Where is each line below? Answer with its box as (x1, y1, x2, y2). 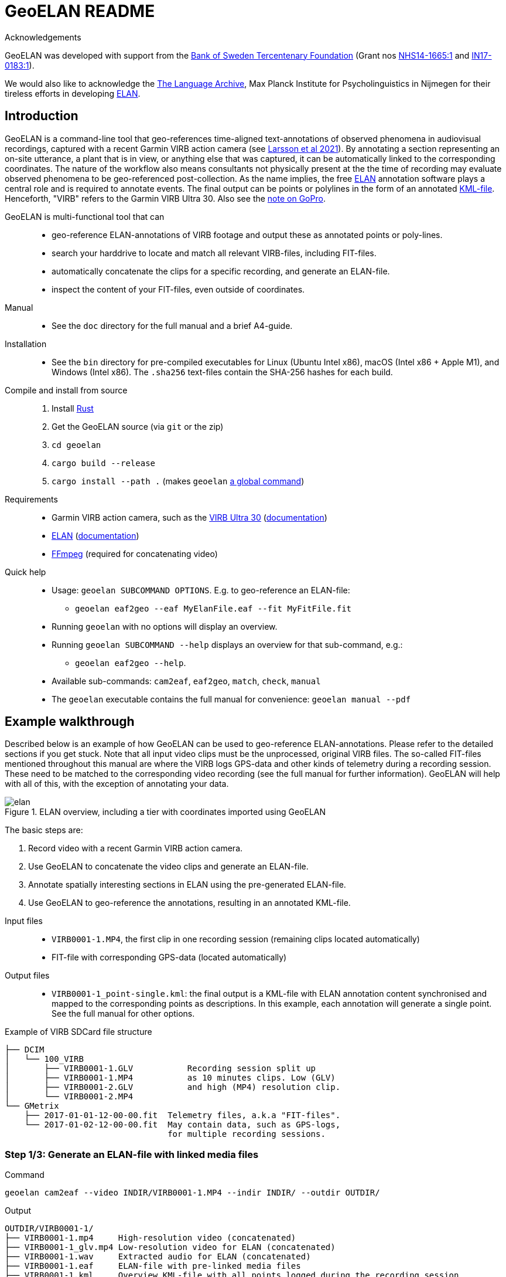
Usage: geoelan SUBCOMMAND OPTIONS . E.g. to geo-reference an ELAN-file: (52, 585, 350, 595)
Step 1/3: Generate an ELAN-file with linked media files (5, 1148, 259, 1160)
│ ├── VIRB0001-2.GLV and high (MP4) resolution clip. (5, 1082, 341, 1092)
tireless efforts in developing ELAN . (5, 88, 141, 99)
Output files (5, 970, 50, 981)
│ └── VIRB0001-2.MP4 (5, 1092, 134, 1102)
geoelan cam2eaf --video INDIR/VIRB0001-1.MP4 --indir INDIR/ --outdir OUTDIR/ (5, 1188, 380, 1198)
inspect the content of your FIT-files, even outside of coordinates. (52, 284, 305, 294)
